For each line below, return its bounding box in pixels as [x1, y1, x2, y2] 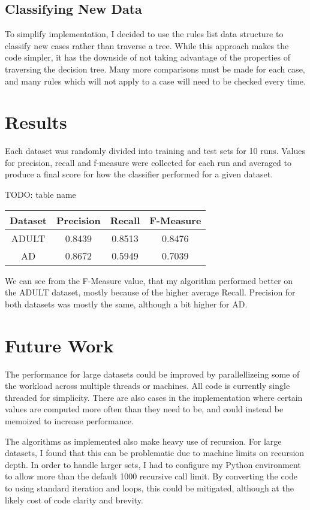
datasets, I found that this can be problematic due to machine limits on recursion [5, 446, 305, 459]
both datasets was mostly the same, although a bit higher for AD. [5, 297, 248, 310]
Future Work [5, 333, 114, 357]
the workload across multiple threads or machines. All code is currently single [5, 379, 290, 392]
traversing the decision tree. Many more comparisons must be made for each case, [5, 62, 305, 75]
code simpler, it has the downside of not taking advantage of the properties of [5, 51, 291, 64]
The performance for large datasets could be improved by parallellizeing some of [5, 367, 300, 380]
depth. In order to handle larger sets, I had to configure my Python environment [5, 458, 301, 470]
